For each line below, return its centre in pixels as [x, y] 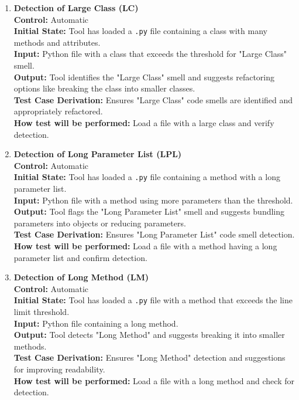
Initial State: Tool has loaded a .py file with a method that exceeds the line [153, 300]
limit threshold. [42, 312]
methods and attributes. [57, 42]
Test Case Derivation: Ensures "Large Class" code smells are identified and [153, 99]
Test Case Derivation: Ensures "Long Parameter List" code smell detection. [154, 234]
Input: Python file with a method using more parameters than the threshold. [153, 200]
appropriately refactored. [58, 111]
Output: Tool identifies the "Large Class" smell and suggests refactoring [144, 77]
